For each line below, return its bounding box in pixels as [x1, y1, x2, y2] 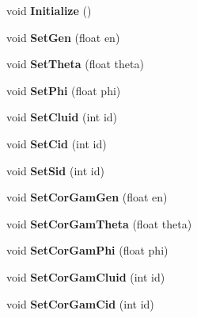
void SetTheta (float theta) [6, 56, 144, 72]
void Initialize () [6, 2, 92, 18]
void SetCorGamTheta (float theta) [6, 215, 192, 232]
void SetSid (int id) [6, 162, 104, 178]
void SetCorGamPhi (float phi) [6, 242, 169, 259]
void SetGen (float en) [6, 29, 120, 45]
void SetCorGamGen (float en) [6, 189, 168, 205]
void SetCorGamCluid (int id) [6, 268, 165, 285]
